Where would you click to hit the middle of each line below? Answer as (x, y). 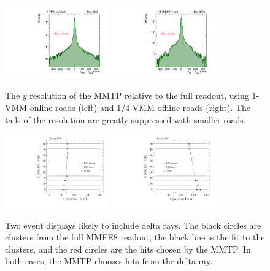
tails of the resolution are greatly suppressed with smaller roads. (125, 119)
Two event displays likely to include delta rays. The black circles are (133, 225)
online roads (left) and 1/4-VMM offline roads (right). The (140, 108)
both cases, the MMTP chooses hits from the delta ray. (109, 261)
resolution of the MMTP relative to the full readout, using (139, 95)
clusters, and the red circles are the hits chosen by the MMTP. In (128, 249)
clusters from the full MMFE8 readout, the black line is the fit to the (135, 237)
